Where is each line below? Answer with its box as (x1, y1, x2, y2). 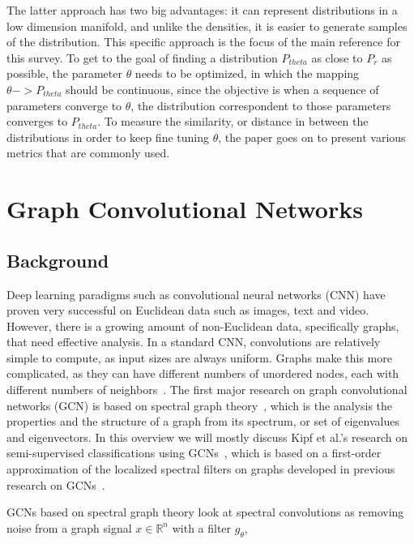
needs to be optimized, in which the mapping (134, 65, 360, 82)
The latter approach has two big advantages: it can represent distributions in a (6, 2, 398, 18)
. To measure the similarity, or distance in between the (97, 113, 369, 130)
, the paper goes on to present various (218, 128, 406, 145)
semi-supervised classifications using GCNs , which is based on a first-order (6, 444, 382, 461)
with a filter (172, 519, 232, 536)
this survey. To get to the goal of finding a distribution (6, 49, 278, 66)
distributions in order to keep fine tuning (6, 128, 209, 145)
